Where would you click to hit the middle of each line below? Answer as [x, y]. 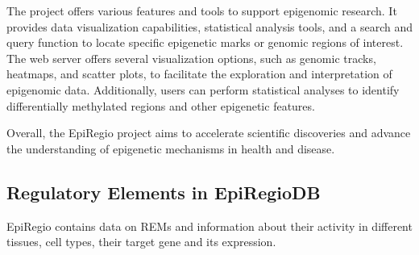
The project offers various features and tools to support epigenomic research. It [202, 10]
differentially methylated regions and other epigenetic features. [161, 105]
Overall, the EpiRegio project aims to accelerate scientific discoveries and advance [209, 133]
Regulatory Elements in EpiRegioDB [164, 192]
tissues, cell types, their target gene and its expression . [141, 242]
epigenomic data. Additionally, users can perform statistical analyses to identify [203, 89]
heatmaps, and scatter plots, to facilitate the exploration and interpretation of [199, 74]
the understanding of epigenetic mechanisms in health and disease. [171, 148]
